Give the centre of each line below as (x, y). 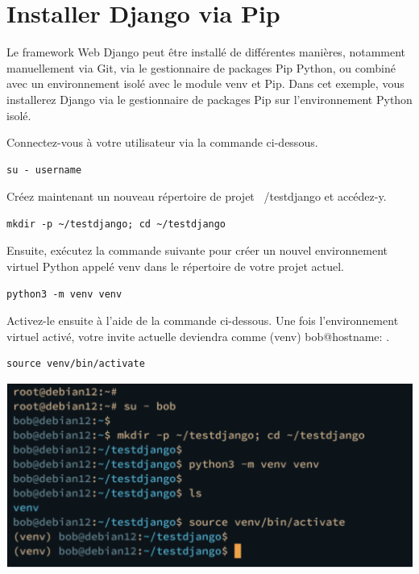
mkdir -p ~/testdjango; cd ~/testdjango (116, 224)
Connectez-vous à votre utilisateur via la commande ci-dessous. (162, 142)
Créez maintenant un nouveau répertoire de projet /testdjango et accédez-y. (197, 196)
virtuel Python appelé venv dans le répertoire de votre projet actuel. (175, 266)
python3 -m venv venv (64, 294)
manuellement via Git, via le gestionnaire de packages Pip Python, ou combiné (201, 67)
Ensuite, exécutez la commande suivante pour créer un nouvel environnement (197, 250)
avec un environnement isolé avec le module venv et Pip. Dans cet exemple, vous (205, 83)
